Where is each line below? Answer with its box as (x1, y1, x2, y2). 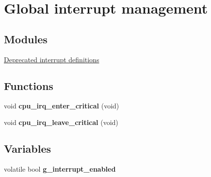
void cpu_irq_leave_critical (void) (4, 117, 118, 127)
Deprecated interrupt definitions (4, 54, 99, 64)
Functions (4, 78, 53, 93)
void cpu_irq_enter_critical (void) (4, 101, 119, 111)
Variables (4, 141, 51, 156)
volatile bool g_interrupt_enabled (4, 163, 116, 174)
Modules (4, 31, 48, 46)
